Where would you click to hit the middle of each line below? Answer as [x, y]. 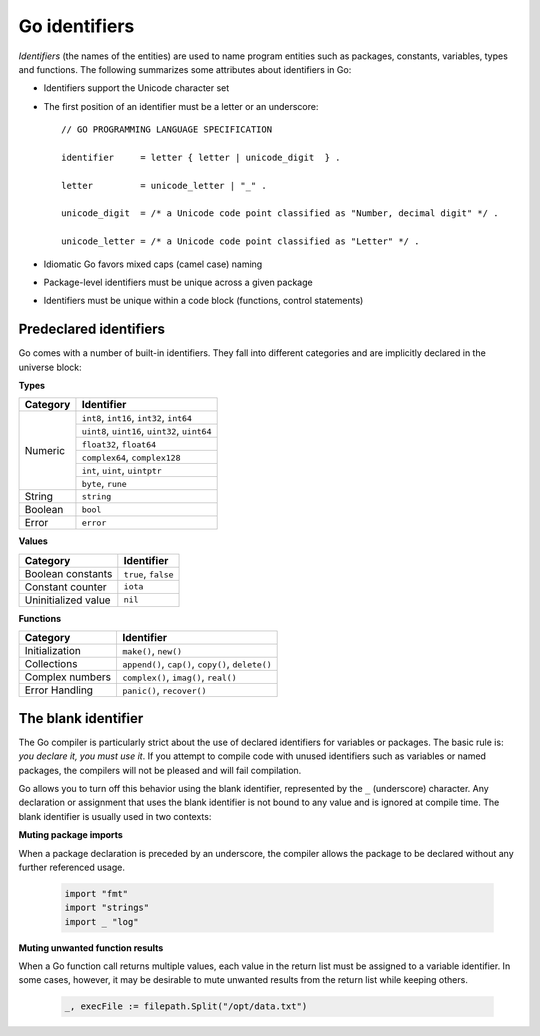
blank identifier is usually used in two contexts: [115, 816]
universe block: [50, 367]
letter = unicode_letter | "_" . [164, 185]
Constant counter [65, 587]
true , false [148, 573]
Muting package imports [71, 835]
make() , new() [152, 651]
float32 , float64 [119, 444]
